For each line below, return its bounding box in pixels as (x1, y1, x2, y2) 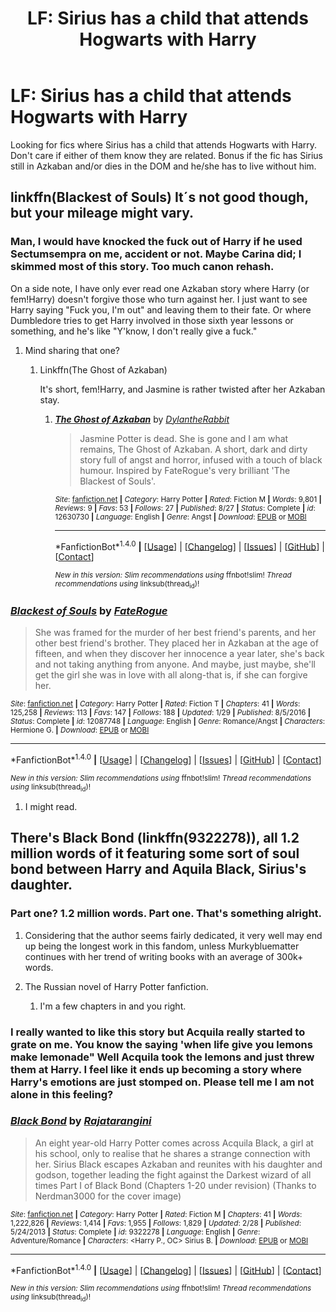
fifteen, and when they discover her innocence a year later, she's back (34, 647, 325, 659)
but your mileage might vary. (10, 205, 195, 222)
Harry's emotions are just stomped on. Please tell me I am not (10, 1075, 315, 1089)
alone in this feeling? (10, 1087, 114, 1101)
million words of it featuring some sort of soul (10, 845, 300, 862)
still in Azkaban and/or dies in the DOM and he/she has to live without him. (10, 160, 317, 172)
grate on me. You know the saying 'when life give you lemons (10, 1037, 313, 1051)
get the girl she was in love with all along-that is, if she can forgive (34, 668, 308, 681)
